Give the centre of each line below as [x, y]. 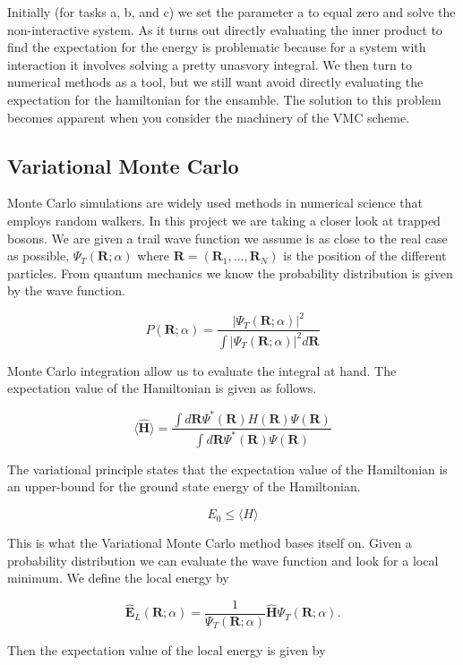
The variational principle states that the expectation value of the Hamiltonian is [227, 469]
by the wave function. [66, 290]
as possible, [39, 256]
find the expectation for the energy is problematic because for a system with [217, 47]
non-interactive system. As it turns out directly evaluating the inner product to [225, 29]
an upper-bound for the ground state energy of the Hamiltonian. [184, 486]
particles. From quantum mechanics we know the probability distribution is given [230, 273]
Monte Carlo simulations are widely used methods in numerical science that [215, 203]
